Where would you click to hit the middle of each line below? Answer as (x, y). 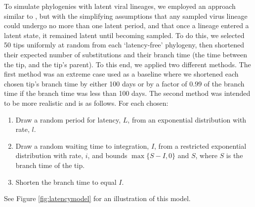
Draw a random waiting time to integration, (82, 145)
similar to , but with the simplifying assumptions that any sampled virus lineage (126, 16)
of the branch (224, 83)
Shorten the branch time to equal (66, 182)
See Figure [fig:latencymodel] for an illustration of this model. (97, 198)
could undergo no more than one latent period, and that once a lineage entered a (127, 25)
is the (234, 155)
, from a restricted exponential (200, 145)
